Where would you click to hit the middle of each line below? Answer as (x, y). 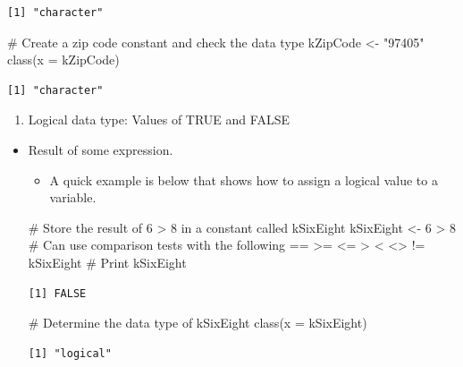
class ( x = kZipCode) (63, 60)
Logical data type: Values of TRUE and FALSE (159, 119)
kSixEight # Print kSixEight (107, 262)
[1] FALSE (57, 293)
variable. (73, 197)
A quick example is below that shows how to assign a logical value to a (244, 179)
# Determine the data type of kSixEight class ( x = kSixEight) (198, 323)
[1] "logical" (70, 353)
